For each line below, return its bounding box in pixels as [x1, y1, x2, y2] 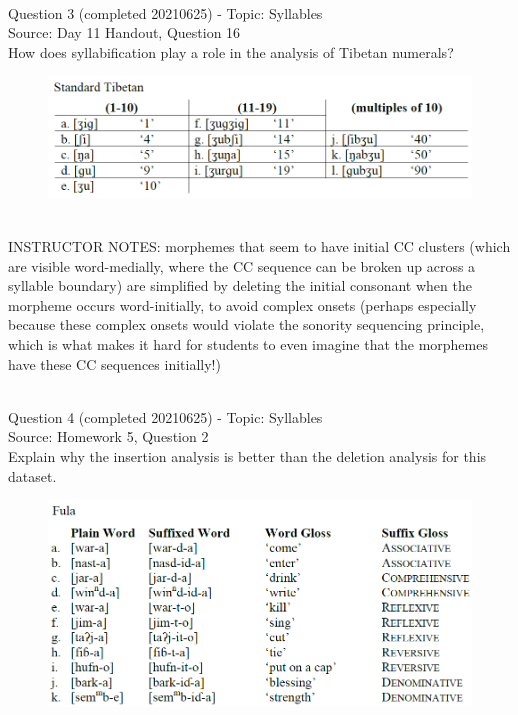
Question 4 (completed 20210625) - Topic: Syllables [8, 406, 323, 427]
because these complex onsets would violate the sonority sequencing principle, [8, 314, 485, 335]
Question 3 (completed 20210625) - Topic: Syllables [8, 2, 323, 23]
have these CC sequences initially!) [8, 353, 221, 374]
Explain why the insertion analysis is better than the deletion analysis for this [8, 445, 487, 466]
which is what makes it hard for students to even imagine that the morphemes [8, 333, 488, 354]
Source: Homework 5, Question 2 [8, 426, 209, 447]
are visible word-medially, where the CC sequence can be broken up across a [8, 255, 476, 276]
